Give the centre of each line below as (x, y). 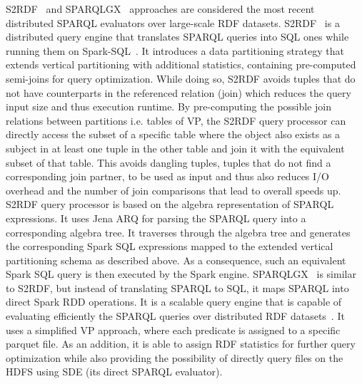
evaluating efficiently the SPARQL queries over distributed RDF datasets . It (175, 316)
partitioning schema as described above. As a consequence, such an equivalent (176, 260)
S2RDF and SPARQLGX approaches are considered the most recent (160, 9)
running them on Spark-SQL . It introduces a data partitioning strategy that (175, 50)
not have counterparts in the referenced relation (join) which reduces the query (179, 92)
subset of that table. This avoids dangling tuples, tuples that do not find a (169, 162)
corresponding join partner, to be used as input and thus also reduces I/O (167, 176)
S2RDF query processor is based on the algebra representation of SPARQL (170, 204)
